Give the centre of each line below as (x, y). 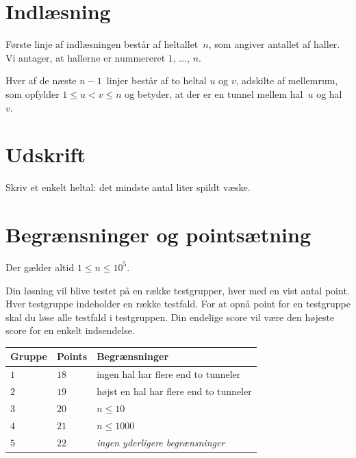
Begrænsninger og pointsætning (158, 234)
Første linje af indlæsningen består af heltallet (102, 44)
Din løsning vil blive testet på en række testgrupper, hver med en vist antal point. (178, 290)
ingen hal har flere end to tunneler (169, 374)
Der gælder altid (40, 267)
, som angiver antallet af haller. (274, 44)
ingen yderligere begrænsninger (161, 442)
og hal (329, 93)
